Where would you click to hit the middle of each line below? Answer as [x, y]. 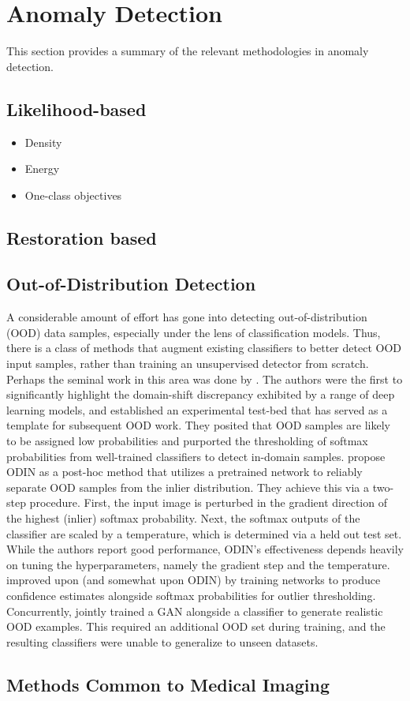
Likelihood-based [76, 109]
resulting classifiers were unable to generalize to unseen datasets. [162, 641]
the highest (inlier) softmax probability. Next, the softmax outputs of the [183, 518]
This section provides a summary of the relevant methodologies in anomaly [188, 51]
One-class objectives [73, 195]
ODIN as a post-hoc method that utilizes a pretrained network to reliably [184, 472]
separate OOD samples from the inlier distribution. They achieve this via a [188, 487]
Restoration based [82, 237]
